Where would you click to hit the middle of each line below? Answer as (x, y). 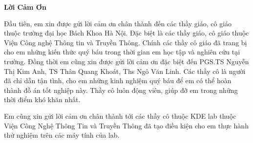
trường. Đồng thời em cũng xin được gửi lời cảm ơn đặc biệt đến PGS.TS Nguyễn (126, 61)
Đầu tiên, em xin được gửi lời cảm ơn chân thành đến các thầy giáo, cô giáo (118, 23)
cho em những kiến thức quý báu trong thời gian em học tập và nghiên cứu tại (122, 52)
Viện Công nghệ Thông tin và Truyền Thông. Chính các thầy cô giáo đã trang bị (126, 42)
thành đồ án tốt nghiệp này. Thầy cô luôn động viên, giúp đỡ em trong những (121, 90)
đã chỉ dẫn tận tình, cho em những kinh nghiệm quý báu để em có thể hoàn (118, 80)
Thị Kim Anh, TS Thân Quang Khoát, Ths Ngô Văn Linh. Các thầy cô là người (125, 71)
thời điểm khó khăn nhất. (42, 99)
